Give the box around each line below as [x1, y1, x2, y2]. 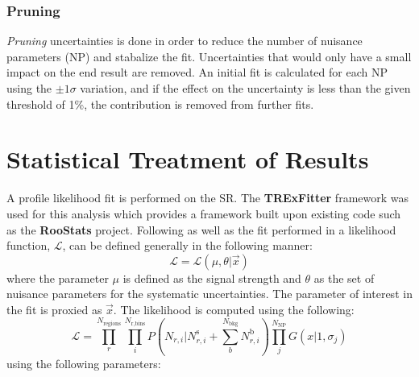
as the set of [313, 269, 375, 286]
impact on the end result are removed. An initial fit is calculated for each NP [6, 64, 388, 81]
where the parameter [6, 269, 109, 286]
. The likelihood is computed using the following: [113, 300, 355, 317]
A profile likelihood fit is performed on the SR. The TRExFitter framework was [6, 189, 409, 206]
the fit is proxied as [6, 300, 102, 317]
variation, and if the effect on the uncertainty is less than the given [80, 80, 411, 96]
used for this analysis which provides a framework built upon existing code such [6, 205, 401, 222]
